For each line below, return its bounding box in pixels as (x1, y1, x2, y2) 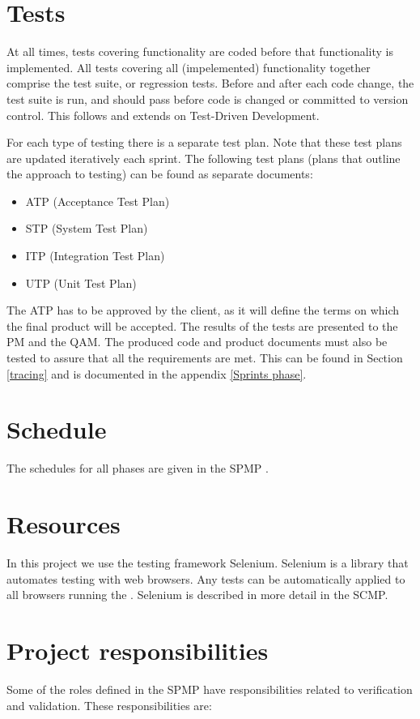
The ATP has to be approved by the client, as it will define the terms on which (6, 302, 400, 319)
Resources (6, 507, 121, 541)
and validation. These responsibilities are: (6, 696, 212, 713)
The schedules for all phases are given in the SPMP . (6, 460, 269, 477)
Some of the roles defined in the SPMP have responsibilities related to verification (6, 680, 413, 697)
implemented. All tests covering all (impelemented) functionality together (6, 58, 371, 75)
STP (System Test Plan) (25, 220, 148, 237)
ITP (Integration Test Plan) (25, 247, 165, 264)
